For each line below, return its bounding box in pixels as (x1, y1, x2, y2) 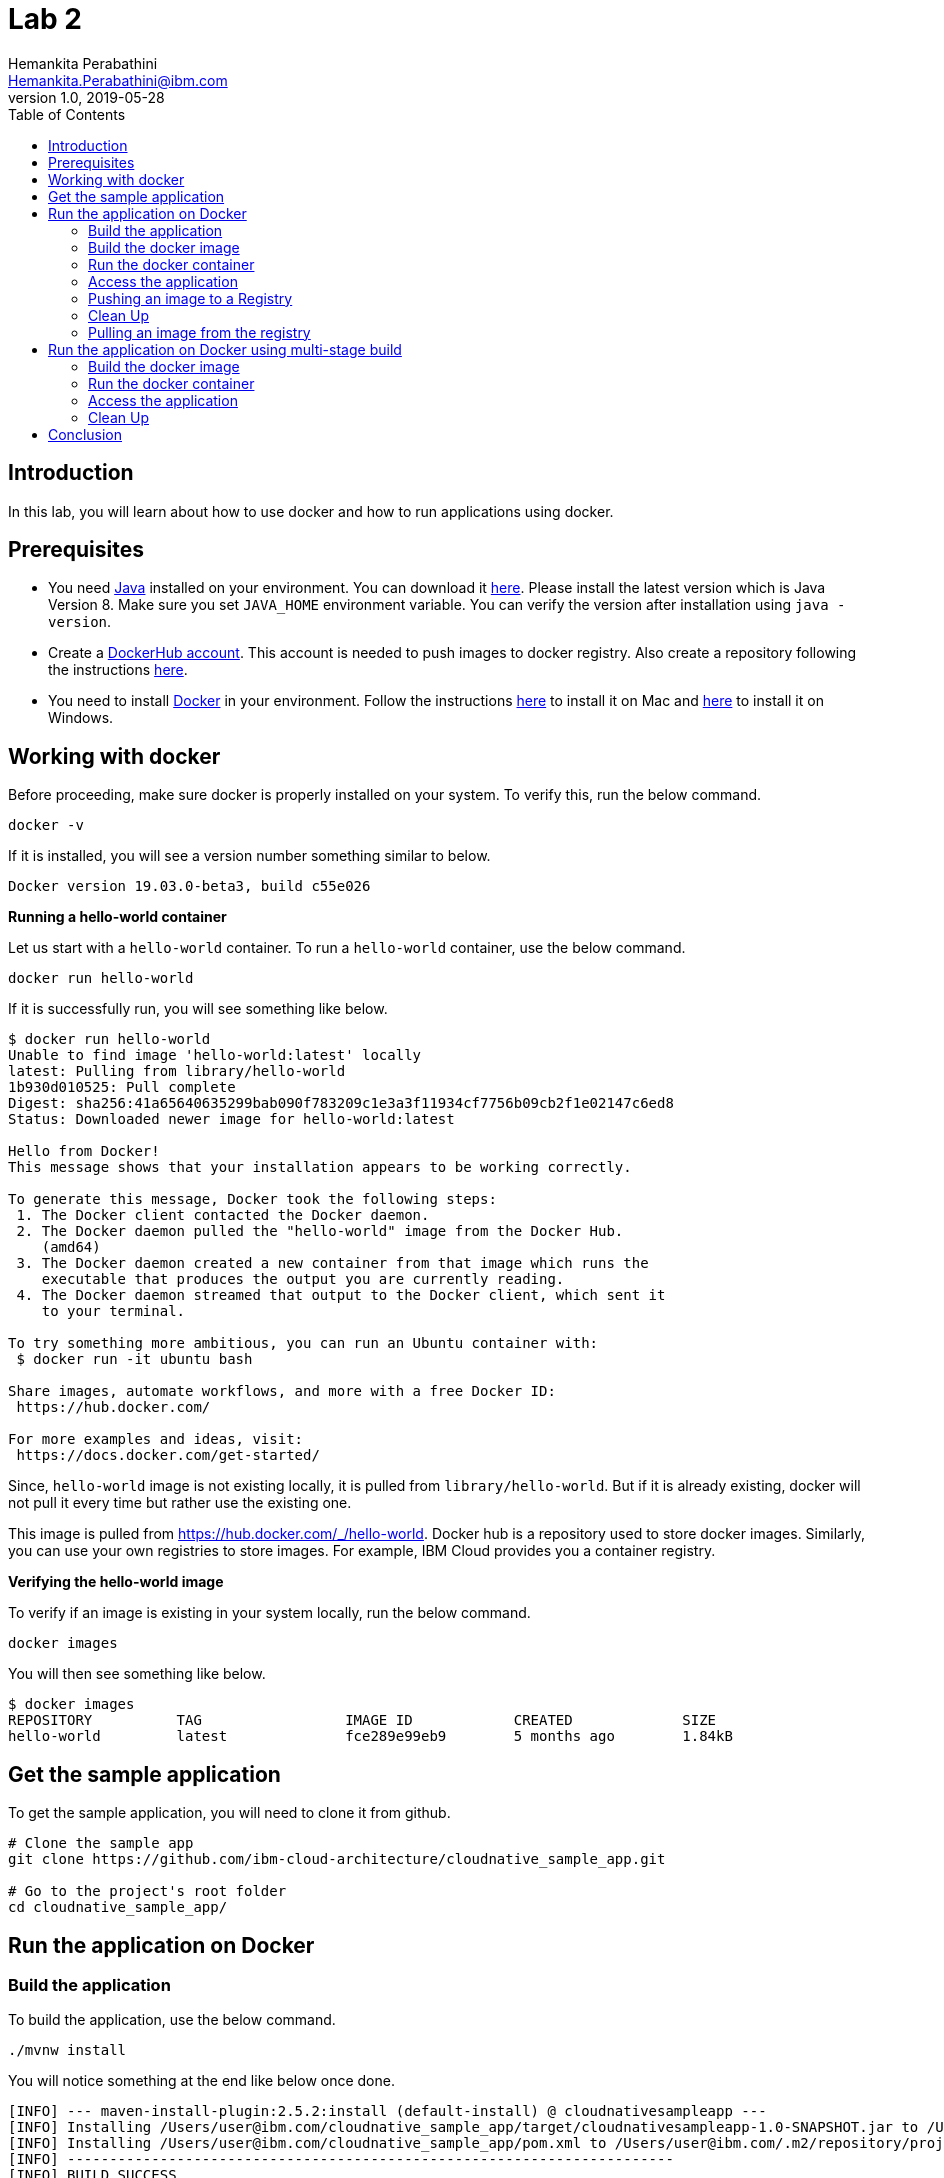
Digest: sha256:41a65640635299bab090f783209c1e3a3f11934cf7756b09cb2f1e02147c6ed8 (8, 1095, 674, 1112)
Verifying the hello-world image (8, 1573, 224, 1591)
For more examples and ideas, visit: (8, 1431, 304, 1448)
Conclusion (48, 425, 123, 443)
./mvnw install (8, 2042, 127, 2059)
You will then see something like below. (8, 1665, 266, 1683)
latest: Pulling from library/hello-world (8, 1063, 346, 1080)
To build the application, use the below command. (8, 2011, 336, 2029)
